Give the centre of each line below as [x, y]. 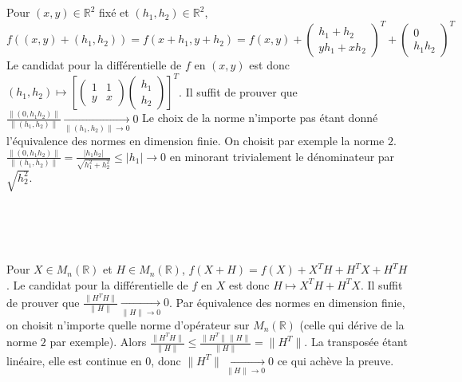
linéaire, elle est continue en [74, 360]
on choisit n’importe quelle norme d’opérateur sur [128, 324]
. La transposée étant [356, 342]
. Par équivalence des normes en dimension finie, [287, 302]
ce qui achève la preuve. [336, 360]
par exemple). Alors [98, 342]
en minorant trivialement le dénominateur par [282, 156]
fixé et [114, 12]
